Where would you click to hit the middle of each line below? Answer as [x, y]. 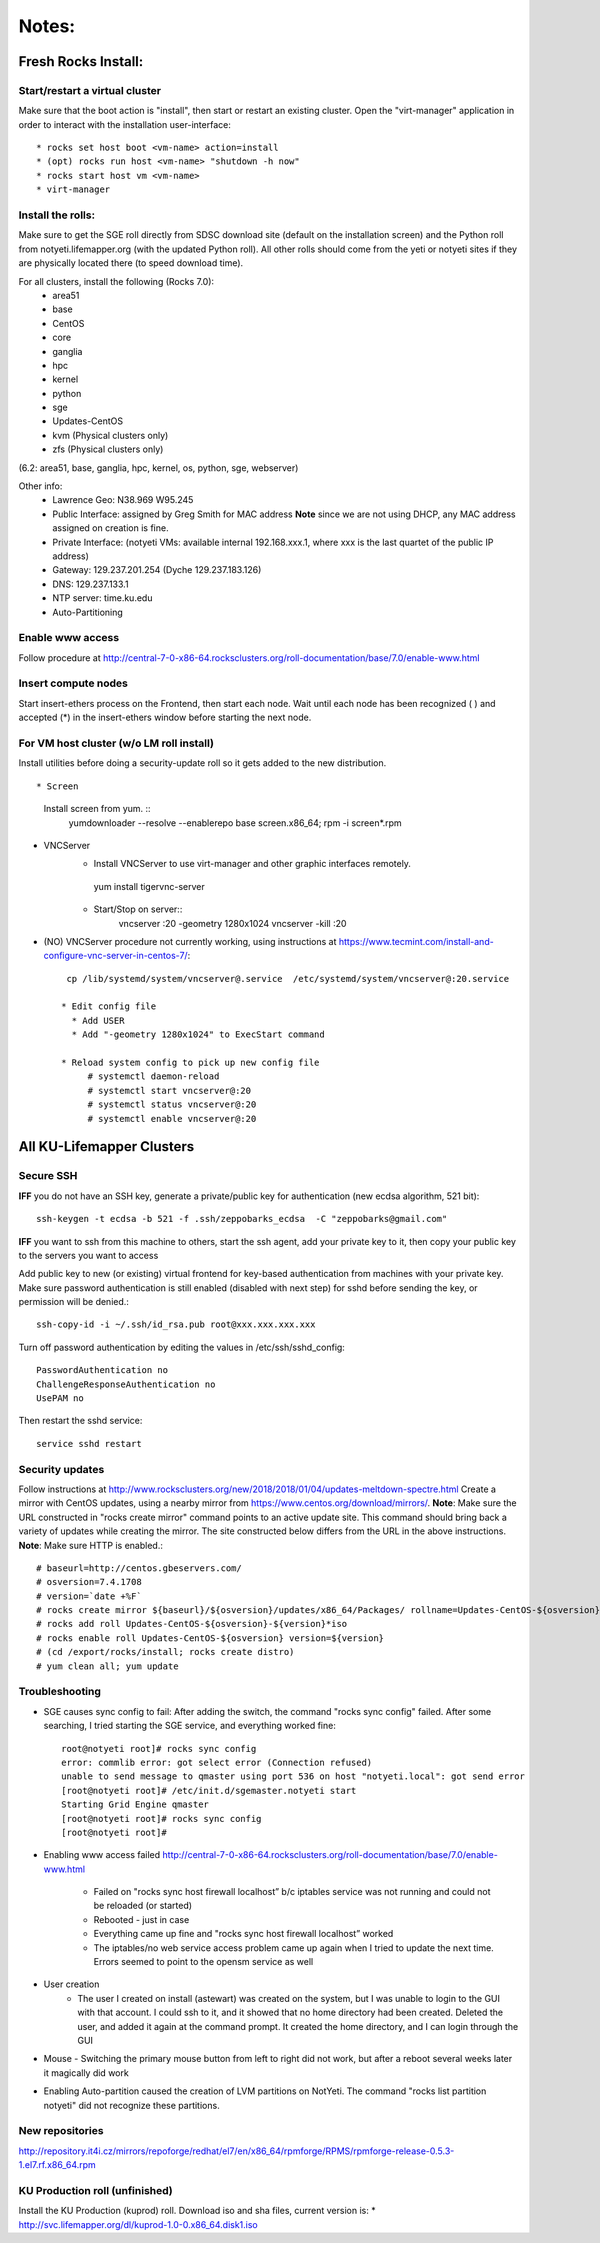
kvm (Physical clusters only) [110, 435]
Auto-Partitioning [88, 612]
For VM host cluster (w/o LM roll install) [116, 743]
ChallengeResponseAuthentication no [126, 1384]
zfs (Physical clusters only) [108, 449]
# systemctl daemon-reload [153, 1076]
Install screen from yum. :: [97, 809]
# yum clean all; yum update [107, 1666]
